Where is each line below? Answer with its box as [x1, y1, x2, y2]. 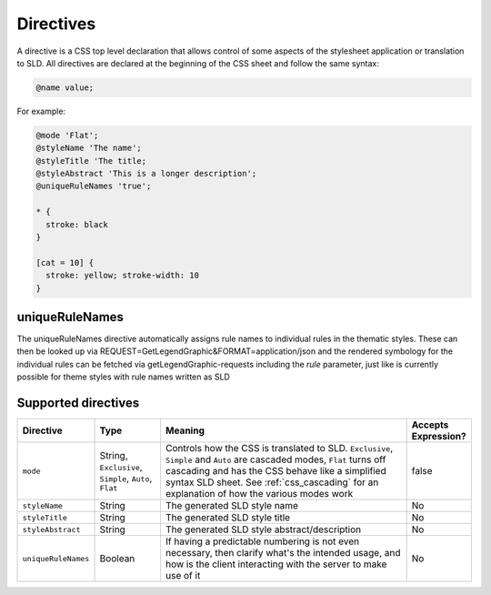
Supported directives [16, 396, 140, 411]
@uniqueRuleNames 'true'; [35, 181, 152, 191]
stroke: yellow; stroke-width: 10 [45, 270, 200, 281]
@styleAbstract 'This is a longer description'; [35, 168, 257, 179]
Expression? [411, 430, 467, 443]
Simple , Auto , [99, 471, 153, 484]
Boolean [99, 552, 135, 565]
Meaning [165, 424, 205, 437]
